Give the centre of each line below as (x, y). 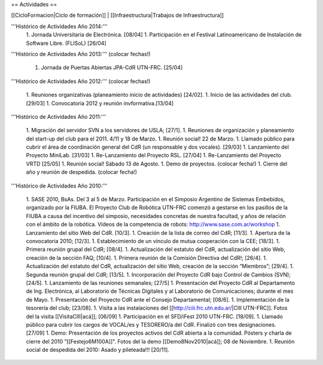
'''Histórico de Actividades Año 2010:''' (59, 186)
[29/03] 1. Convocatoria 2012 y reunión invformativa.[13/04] (100, 103)
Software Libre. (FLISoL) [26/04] (66, 43)
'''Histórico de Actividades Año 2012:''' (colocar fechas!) (81, 81)
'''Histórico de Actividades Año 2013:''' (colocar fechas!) (81, 54)
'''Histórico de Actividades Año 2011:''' (59, 116)
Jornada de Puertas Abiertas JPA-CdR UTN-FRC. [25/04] (112, 68)
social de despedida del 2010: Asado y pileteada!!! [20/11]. (98, 350)
